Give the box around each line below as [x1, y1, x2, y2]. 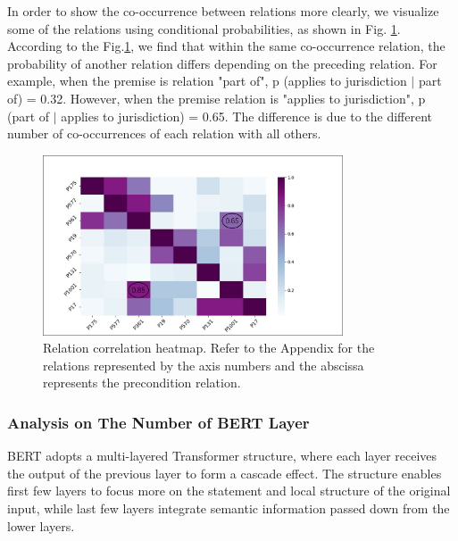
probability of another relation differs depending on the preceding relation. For [7, 54, 437, 72]
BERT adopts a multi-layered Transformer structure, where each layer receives [7, 446, 437, 465]
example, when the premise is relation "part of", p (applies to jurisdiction [7, 71, 407, 90]
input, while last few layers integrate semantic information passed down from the [7, 498, 450, 517]
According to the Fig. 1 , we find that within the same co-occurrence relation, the [7, 37, 446, 55]
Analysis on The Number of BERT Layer [7, 411, 310, 433]
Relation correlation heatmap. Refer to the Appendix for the [43, 338, 375, 357]
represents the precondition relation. [43, 373, 241, 392]
